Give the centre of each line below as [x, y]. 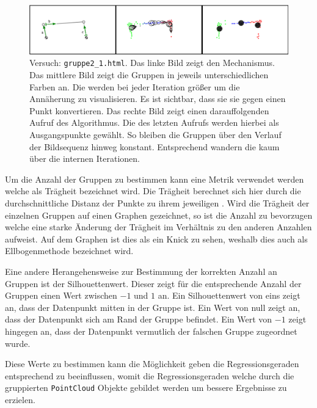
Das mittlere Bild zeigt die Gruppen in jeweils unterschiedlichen [149, 75]
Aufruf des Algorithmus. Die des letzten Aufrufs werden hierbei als [154, 122]
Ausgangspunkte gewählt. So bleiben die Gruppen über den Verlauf [155, 135]
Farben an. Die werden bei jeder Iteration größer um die [135, 86]
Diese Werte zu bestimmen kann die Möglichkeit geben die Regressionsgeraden [152, 364]
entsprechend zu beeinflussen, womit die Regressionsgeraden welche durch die [150, 375]
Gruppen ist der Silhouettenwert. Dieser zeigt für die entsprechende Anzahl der [153, 283]
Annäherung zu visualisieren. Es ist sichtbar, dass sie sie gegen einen [158, 99]
